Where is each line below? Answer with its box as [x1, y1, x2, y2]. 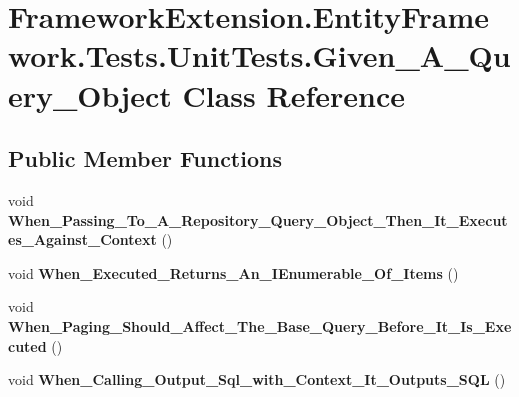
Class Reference [182, 74, 405, 115]
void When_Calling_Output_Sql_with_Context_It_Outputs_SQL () [8, 369, 506, 390]
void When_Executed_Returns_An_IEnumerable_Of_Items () [8, 262, 459, 283]
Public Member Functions [8, 143, 282, 174]
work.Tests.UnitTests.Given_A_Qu [8, 35, 511, 76]
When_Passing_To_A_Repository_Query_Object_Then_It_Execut [8, 209, 508, 230]
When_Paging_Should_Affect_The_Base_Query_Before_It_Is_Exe [8, 315, 512, 336]
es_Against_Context [8, 229, 157, 250]
